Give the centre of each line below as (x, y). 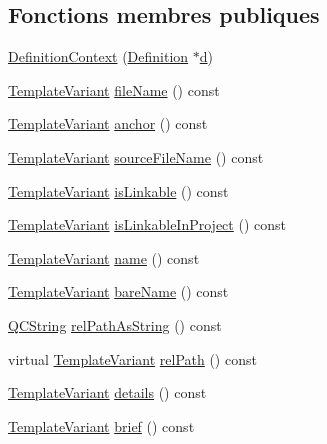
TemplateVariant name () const (104, 257)
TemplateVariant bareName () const (118, 291)
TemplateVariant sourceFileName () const (136, 156)
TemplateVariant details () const (107, 392)
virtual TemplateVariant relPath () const (132, 358)
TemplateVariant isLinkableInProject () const (147, 224)
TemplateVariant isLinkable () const (118, 190)
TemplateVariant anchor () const (108, 123)
